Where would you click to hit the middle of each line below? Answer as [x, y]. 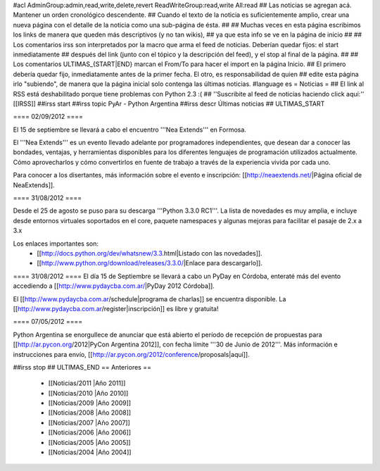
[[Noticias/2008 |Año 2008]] [90, 413]
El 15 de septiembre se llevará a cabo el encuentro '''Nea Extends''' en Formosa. [129, 130]
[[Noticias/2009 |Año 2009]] [90, 403]
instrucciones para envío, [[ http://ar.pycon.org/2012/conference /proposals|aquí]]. [131, 354]
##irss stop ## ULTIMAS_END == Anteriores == [82, 367]
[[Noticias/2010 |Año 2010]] [88, 393]
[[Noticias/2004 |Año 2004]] [90, 452]
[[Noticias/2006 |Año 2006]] [90, 432]
